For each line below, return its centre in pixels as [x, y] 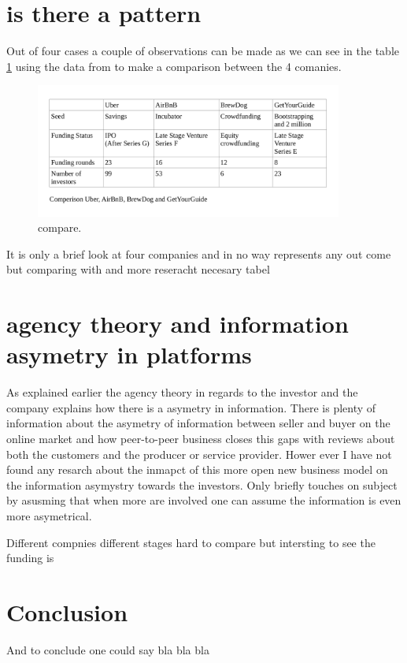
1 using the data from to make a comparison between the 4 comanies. [174, 66]
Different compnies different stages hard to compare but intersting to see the [191, 542]
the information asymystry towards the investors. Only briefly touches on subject [202, 484]
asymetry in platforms [129, 354]
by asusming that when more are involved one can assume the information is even [204, 500]
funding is [30, 558]
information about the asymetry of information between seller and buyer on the [198, 423]
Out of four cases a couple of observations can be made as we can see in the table [203, 51]
